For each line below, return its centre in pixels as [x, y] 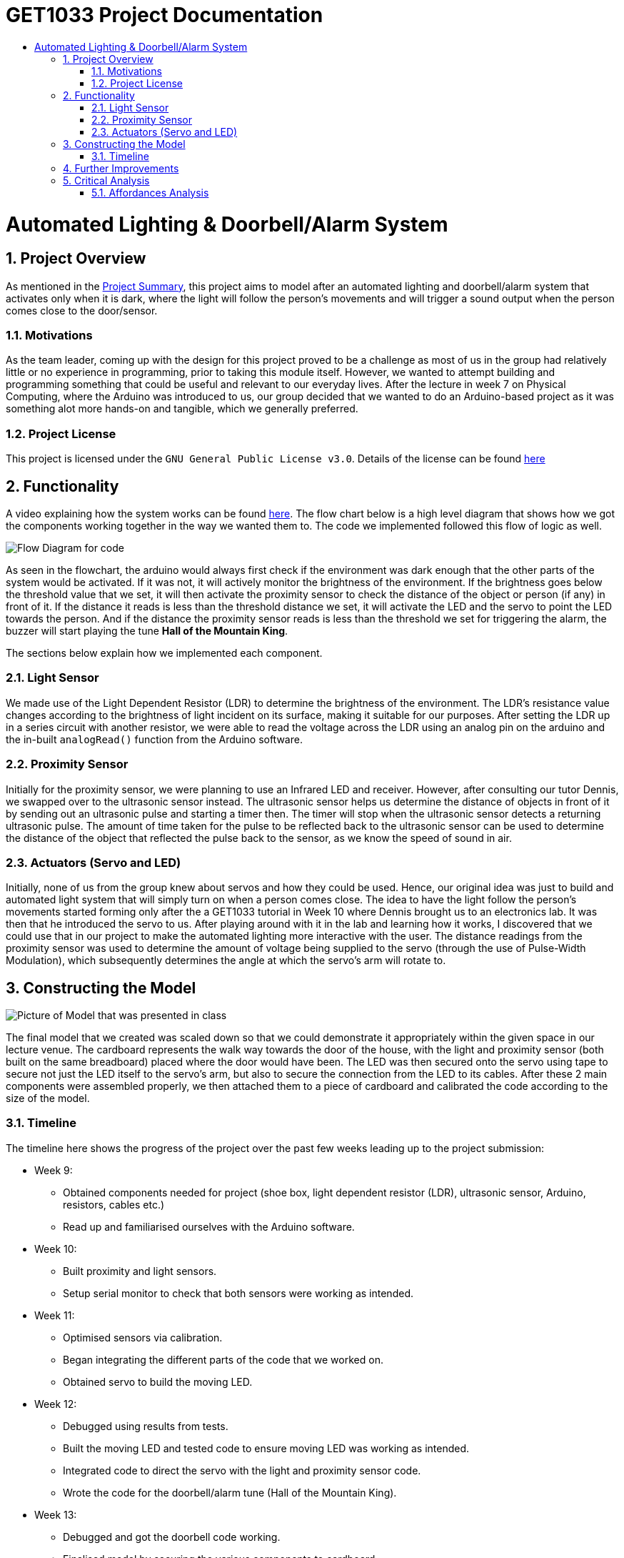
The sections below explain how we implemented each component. [164, 653]
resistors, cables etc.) [114, 1204]
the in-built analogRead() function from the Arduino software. [154, 739]
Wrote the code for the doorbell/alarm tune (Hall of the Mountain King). [230, 1492]
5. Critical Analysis [106, 180]
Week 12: [56, 1404]
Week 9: [54, 1170]
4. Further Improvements [121, 168]
